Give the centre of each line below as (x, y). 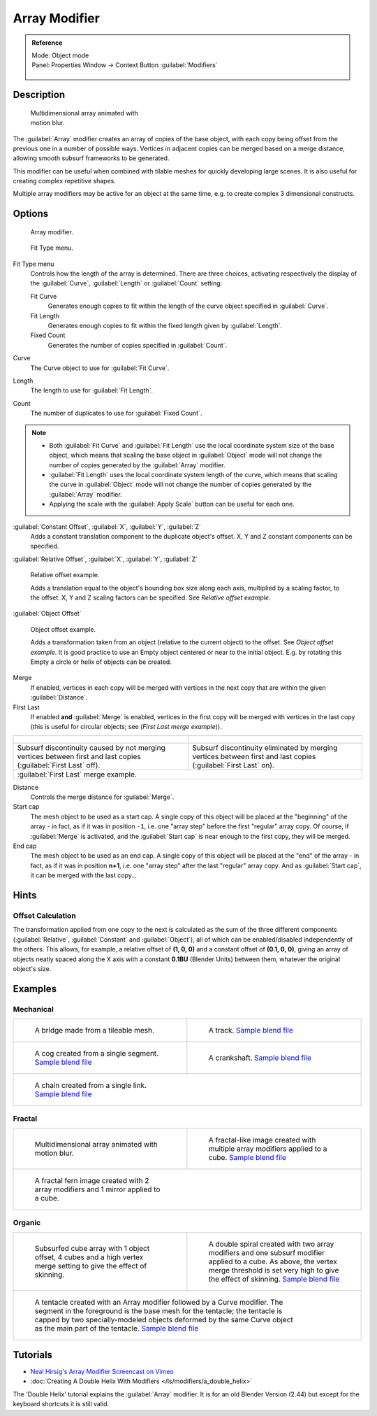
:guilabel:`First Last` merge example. (77, 774)
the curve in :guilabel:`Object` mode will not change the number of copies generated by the (180, 484)
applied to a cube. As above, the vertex (273, 1261)
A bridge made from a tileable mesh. (95, 1031)
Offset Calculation (44, 915)
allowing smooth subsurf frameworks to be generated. (91, 158)
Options (31, 214)
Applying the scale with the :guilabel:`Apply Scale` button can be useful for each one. (172, 504)
